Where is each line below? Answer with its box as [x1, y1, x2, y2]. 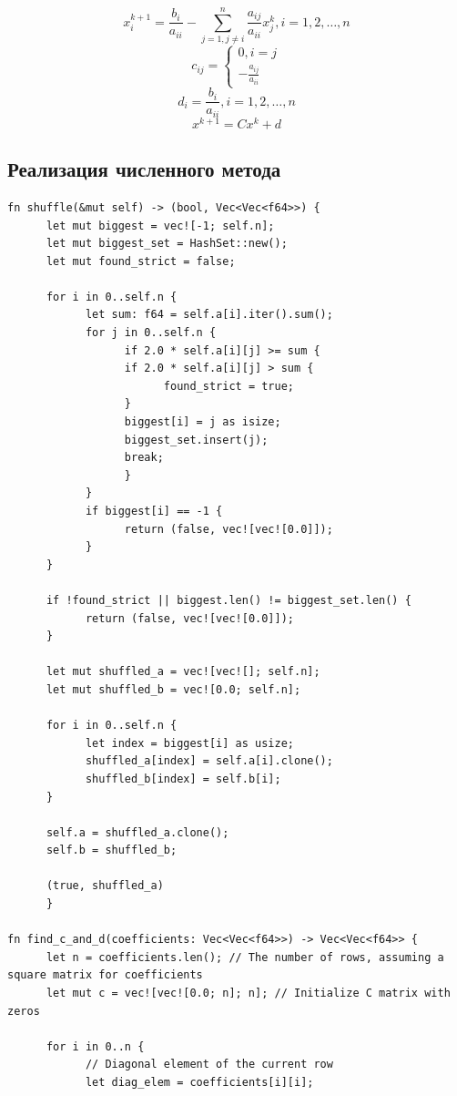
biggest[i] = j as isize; [124, 415, 281, 429]
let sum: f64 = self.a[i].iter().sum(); [85, 308, 333, 322]
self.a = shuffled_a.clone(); [46, 825, 229, 839]
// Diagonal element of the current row [85, 1058, 333, 1071]
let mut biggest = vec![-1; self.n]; [46, 219, 275, 232]
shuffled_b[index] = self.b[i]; [85, 772, 281, 785]
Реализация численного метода [7, 155, 281, 183]
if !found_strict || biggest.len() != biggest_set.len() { [46, 593, 411, 607]
